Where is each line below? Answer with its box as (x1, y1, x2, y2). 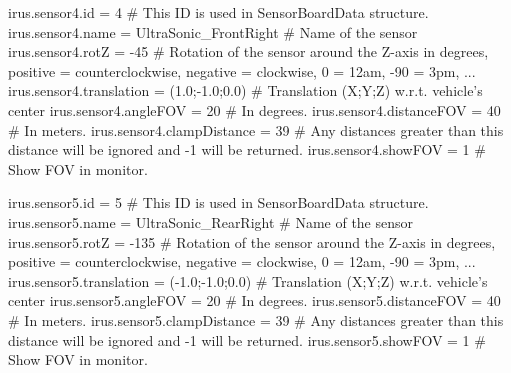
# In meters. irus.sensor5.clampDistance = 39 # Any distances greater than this (8, 309, 504, 330)
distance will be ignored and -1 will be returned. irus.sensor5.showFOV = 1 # (8, 329, 486, 350)
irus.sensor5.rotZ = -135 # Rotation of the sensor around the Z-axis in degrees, (8, 231, 496, 252)
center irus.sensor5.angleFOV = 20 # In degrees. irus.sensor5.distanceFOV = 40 (8, 290, 501, 311)
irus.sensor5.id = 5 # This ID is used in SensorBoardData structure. (8, 192, 429, 213)
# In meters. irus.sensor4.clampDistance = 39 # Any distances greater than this (8, 119, 504, 140)
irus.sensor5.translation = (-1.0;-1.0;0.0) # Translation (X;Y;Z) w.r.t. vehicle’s (8, 270, 488, 291)
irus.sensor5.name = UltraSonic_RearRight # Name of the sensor (8, 211, 414, 232)
